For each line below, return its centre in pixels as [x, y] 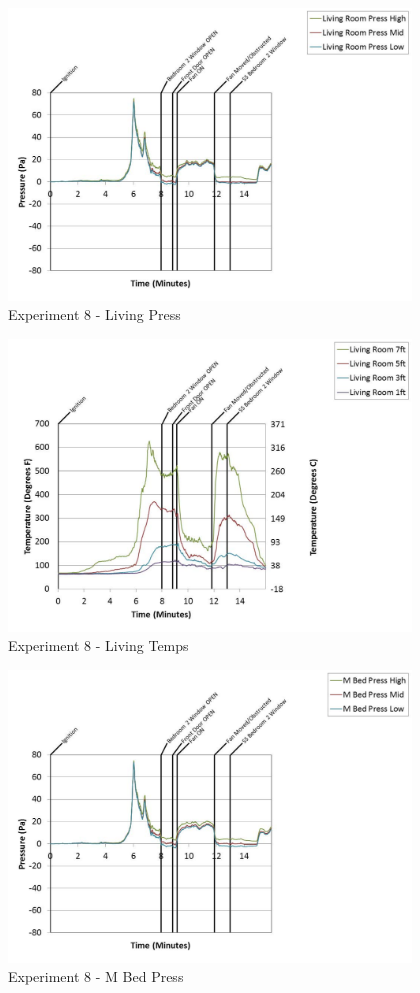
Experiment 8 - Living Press [94, 314]
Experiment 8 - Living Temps [98, 645]
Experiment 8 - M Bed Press [96, 976]
